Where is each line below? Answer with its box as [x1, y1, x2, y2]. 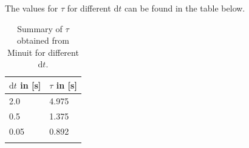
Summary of [17, 22, 63, 35]
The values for [5, 2, 58, 14]
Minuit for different [7, 45, 79, 58]
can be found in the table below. [124, 2, 245, 14]
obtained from [16, 34, 69, 47]
